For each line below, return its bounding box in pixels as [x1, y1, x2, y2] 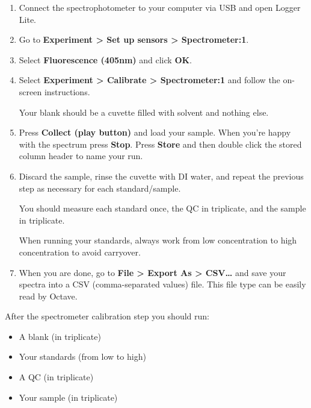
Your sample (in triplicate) [19, 391, 118, 403]
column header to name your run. [19, 149, 143, 162]
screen [19, 85, 42, 98]
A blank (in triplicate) [19, 330, 101, 342]
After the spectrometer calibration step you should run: [5, 310, 209, 322]
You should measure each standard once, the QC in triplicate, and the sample [19, 202, 306, 215]
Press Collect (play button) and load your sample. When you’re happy [19, 126, 291, 139]
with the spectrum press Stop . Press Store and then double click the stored [19, 137, 302, 150]
